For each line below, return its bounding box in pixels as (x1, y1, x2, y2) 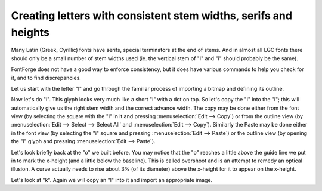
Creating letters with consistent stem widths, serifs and (11, 9, 292, 22)
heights (11, 26, 50, 39)
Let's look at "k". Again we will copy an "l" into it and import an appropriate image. (11, 176, 213, 183)
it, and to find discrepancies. (11, 74, 82, 81)
